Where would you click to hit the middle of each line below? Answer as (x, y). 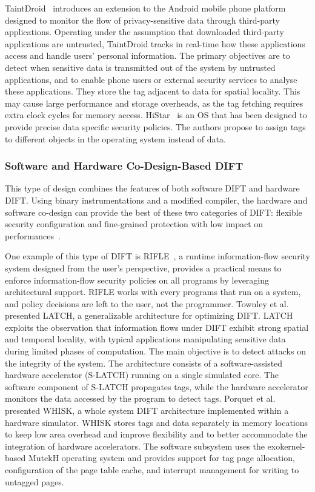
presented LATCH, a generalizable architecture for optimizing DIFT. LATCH (149, 315)
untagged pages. (35, 481)
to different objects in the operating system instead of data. (115, 138)
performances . (33, 235)
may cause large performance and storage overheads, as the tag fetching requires (154, 103)
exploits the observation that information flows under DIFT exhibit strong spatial (157, 327)
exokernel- (286, 446)
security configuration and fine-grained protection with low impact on (134, 224)
